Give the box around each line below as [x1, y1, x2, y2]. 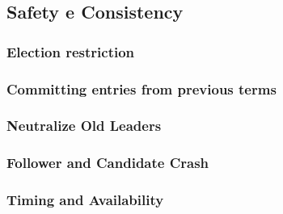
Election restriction [6, 41, 135, 61]
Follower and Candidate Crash [6, 153, 209, 173]
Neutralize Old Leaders [6, 115, 162, 136]
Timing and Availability [6, 190, 164, 210]
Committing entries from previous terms [6, 78, 277, 99]
